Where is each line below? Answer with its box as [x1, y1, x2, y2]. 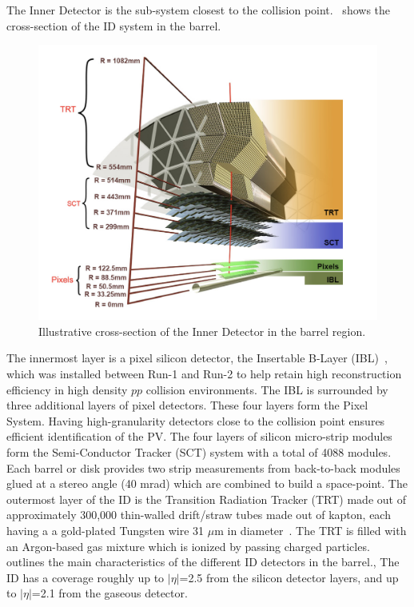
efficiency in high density [6, 381, 128, 397]
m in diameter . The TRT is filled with [214, 521, 407, 538]
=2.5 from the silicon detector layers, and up [179, 569, 399, 585]
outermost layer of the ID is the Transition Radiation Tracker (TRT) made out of [6, 490, 406, 507]
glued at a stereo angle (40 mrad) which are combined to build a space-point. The [6, 475, 408, 492]
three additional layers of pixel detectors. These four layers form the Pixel [6, 397, 368, 413]
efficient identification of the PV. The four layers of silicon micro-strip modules [6, 428, 392, 445]
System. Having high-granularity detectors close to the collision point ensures [6, 412, 385, 429]
